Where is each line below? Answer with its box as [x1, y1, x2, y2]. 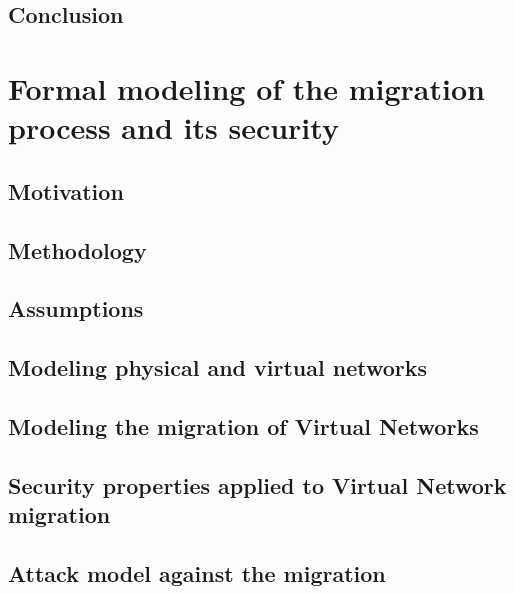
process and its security [8, 107, 339, 148]
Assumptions [8, 293, 144, 324]
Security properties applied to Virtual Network [8, 469, 507, 500]
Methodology [8, 234, 147, 265]
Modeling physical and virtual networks [8, 352, 428, 383]
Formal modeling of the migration [8, 67, 485, 108]
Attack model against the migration [8, 557, 386, 588]
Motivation [8, 175, 124, 206]
